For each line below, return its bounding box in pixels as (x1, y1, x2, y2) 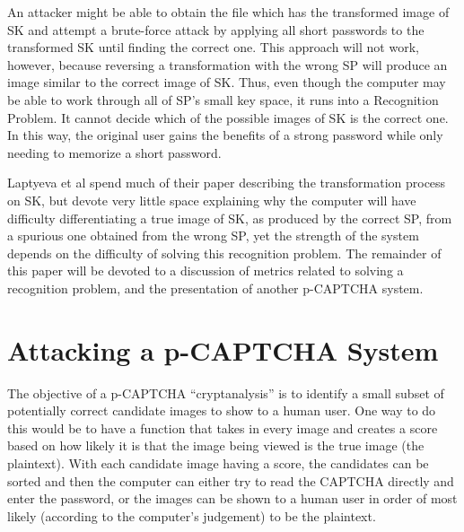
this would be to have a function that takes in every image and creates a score (7, 418, 438, 437)
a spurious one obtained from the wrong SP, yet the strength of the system (7, 226, 419, 245)
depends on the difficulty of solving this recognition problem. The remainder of (7, 243, 442, 262)
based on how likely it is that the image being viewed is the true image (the (7, 436, 425, 455)
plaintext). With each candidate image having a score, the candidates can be (7, 454, 429, 472)
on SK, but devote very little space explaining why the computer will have (7, 190, 416, 209)
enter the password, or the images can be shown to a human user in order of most (7, 489, 458, 508)
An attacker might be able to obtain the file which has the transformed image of (7, 3, 450, 21)
